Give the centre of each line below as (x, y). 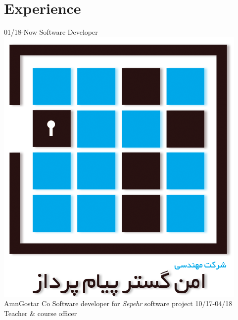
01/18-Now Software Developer (51, 32)
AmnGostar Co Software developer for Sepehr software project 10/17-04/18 (118, 303)
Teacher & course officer (41, 313)
